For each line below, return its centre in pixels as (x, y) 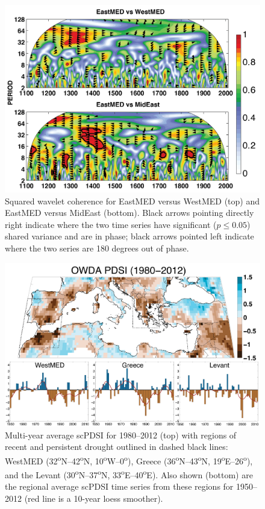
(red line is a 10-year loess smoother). (94, 498)
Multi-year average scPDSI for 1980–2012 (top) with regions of (121, 435)
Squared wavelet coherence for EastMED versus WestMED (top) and (132, 201)
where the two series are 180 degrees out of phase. (97, 248)
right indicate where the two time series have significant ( (111, 224)
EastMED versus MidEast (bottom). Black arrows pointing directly (129, 213)
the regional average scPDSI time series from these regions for (119, 486)
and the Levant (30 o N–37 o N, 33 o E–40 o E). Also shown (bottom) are (129, 474)
